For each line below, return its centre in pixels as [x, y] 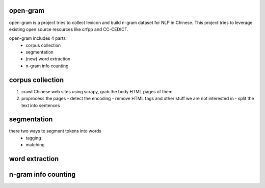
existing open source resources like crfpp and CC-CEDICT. [69, 29]
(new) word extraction [48, 59]
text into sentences [41, 105]
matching [35, 145]
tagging [33, 138]
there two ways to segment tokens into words [55, 131]
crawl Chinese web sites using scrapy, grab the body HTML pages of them [97, 91]
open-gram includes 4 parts [38, 38]
